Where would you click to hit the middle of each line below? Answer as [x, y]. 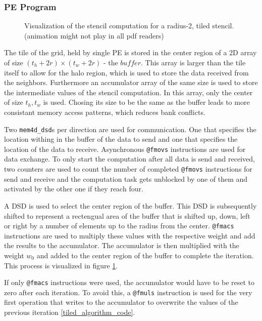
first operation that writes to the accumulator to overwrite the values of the [121, 302]
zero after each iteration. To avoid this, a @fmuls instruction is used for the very [128, 292]
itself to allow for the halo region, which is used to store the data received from [126, 72]
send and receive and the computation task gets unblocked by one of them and [126, 178]
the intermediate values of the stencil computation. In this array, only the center [128, 92]
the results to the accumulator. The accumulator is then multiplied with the [122, 245]
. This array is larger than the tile [193, 62]
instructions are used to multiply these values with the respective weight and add [130, 235]
